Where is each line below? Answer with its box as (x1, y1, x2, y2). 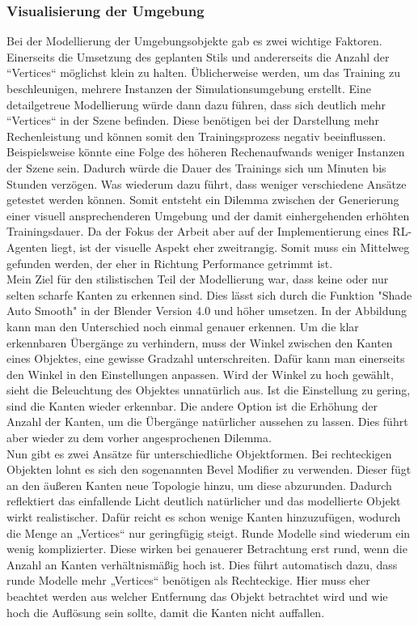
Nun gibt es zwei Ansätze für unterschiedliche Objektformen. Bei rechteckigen (6, 445, 392, 462)
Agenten (6, 238, 48, 255)
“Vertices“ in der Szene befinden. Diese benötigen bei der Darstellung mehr (6, 112, 379, 129)
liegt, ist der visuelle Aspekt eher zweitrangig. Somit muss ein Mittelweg (51, 238, 410, 255)
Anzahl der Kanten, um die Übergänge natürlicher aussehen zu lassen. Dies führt (6, 413, 408, 430)
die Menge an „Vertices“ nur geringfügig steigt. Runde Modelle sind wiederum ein (6, 524, 411, 541)
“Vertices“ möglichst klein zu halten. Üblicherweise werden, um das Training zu (6, 64, 400, 81)
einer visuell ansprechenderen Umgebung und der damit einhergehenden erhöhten (6, 207, 410, 224)
